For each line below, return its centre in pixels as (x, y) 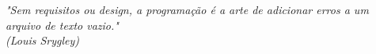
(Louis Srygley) (43, 40)
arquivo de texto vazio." (62, 25)
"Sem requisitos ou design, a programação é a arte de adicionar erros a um (187, 9)
